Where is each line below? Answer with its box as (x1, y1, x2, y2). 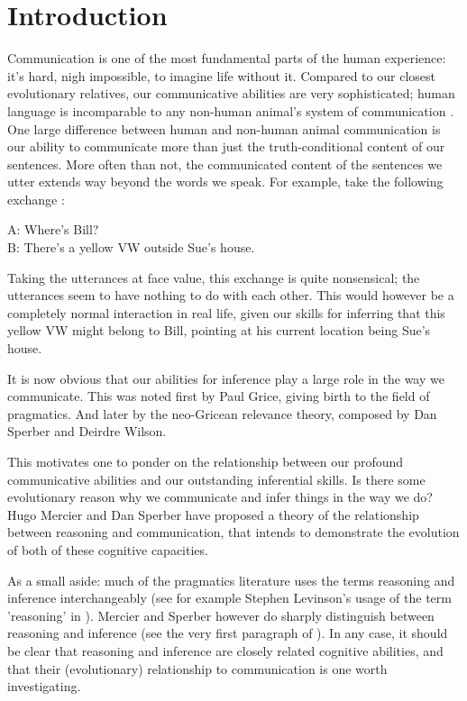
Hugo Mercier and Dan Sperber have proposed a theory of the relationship (7, 505, 419, 523)
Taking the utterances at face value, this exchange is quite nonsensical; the (7, 268, 420, 287)
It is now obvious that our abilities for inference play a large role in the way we (7, 369, 444, 387)
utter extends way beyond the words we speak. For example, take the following (7, 172, 444, 191)
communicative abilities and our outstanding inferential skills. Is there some (7, 469, 426, 488)
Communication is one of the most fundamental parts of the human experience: (7, 49, 446, 68)
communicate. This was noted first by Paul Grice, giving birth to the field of (7, 387, 430, 405)
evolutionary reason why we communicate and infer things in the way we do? (7, 487, 433, 506)
